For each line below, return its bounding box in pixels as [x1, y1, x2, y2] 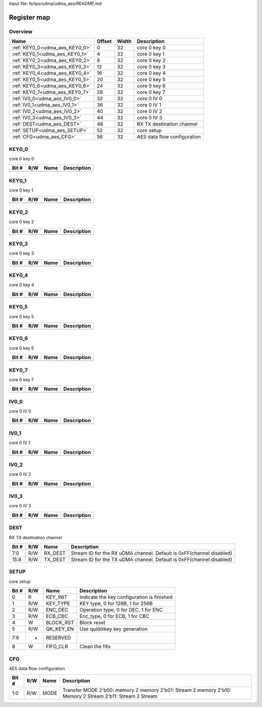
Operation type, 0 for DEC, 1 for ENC [79, 607, 163, 613]
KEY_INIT [46, 594, 67, 601]
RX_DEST [44, 549, 65, 556]
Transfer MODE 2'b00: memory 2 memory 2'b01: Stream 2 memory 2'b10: [62, 687, 231, 693]
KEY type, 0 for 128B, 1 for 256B [79, 600, 153, 607]
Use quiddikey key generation [79, 626, 148, 632]
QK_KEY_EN [46, 626, 74, 632]
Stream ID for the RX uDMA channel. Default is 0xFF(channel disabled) [71, 549, 232, 556]
